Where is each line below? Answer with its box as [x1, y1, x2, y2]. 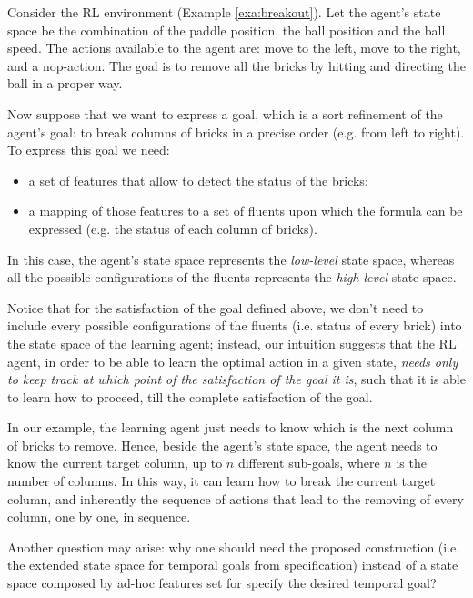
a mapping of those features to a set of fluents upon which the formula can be [28, 201, 463, 220]
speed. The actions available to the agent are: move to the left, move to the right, [7, 38, 461, 57]
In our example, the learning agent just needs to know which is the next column [7, 418, 454, 437]
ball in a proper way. [7, 74, 123, 93]
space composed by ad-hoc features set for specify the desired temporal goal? [7, 573, 437, 593]
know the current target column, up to [7, 453, 223, 472]
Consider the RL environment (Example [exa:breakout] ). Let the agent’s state [7, 3, 441, 21]
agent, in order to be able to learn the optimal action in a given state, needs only [7, 351, 458, 370]
